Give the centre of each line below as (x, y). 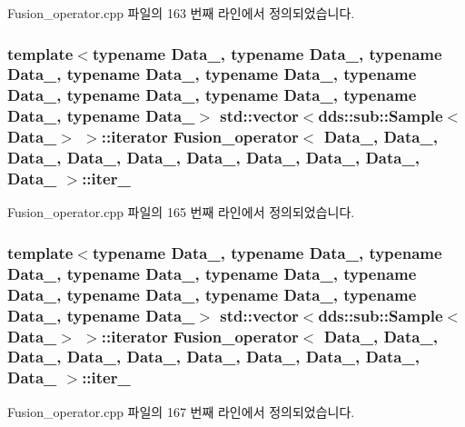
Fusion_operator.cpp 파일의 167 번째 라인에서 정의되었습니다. (181, 411)
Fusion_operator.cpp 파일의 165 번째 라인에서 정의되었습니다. (181, 212)
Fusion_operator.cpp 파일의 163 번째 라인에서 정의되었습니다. (181, 13)
